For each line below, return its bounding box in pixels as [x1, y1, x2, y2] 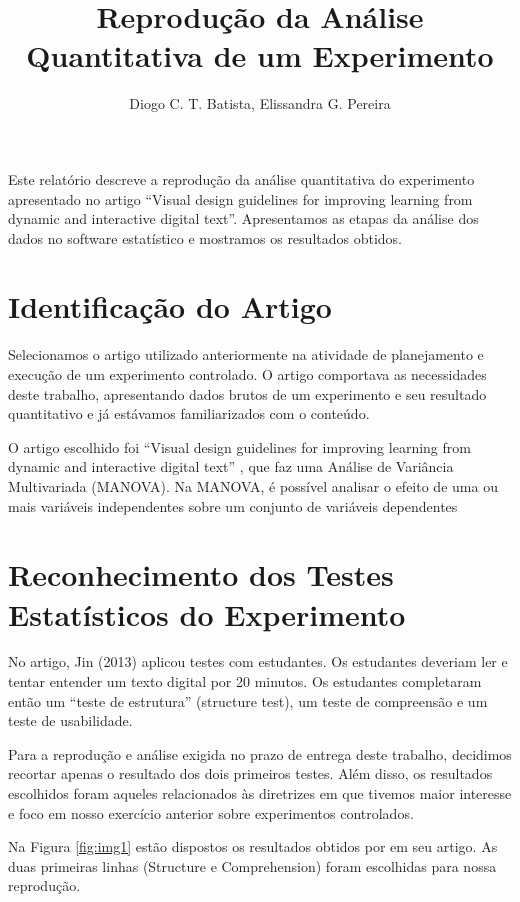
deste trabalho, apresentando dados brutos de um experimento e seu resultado [8, 383, 487, 404]
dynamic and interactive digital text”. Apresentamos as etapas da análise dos [8, 208, 479, 229]
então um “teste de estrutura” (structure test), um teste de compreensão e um [8, 690, 488, 711]
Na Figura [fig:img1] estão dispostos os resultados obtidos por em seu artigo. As [8, 836, 498, 857]
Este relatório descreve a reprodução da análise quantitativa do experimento [8, 168, 475, 189]
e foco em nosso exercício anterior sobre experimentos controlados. [8, 802, 414, 823]
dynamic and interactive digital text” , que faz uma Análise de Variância [8, 456, 454, 477]
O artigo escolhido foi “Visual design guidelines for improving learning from [8, 436, 471, 457]
